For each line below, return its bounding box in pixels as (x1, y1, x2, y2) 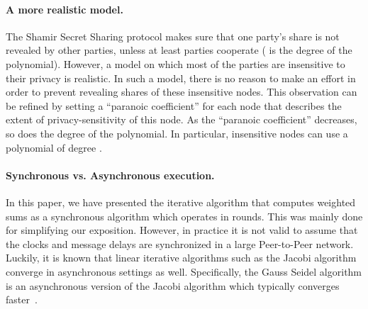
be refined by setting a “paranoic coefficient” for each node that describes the (6, 98, 342, 113)
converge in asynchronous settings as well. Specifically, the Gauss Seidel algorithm (6, 264, 362, 279)
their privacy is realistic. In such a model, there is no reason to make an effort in (6, 70, 356, 85)
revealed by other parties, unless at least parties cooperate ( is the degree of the (6, 43, 352, 57)
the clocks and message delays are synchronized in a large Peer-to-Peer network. (6, 236, 354, 251)
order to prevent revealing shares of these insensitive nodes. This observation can (6, 84, 357, 99)
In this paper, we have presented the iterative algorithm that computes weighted (6, 194, 356, 209)
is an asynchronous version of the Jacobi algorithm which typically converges (6, 278, 340, 293)
